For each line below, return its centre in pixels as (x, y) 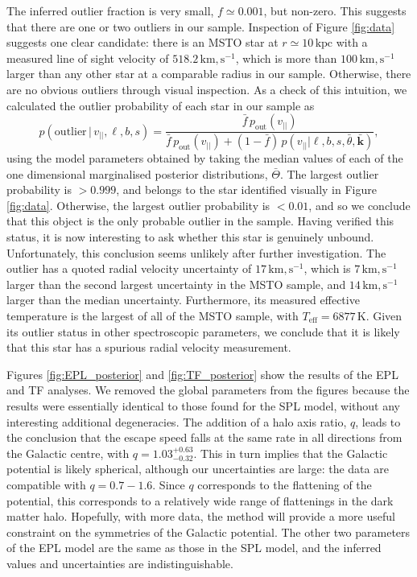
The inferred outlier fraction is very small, (110, 10)
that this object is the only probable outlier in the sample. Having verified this (200, 221)
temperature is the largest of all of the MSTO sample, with (153, 315)
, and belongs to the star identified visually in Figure (246, 190)
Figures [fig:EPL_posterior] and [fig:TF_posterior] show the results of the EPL (202, 374)
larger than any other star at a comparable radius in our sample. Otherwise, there (209, 74)
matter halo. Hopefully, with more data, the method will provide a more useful (201, 516)
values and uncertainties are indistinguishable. (120, 563)
